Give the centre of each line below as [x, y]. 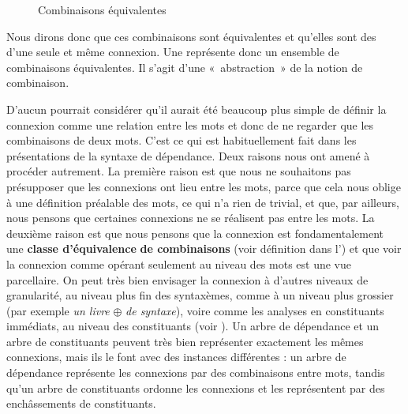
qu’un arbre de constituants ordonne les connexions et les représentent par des [196, 388]
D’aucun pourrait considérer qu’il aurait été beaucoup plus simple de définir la [197, 109]
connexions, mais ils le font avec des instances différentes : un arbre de [176, 357]
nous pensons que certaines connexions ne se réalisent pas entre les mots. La [191, 218]
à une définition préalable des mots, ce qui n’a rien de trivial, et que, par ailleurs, [203, 202]
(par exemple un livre [58, 310]
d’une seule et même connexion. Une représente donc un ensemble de [173, 52]
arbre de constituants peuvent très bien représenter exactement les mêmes [185, 341]
